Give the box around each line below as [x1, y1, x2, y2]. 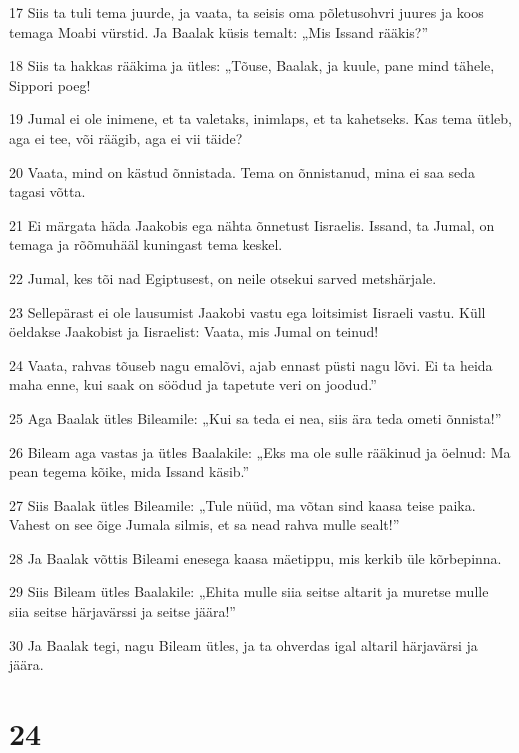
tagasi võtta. [9, 181, 86, 202]
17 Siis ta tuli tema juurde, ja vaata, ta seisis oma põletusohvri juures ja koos [9, 2, 484, 22]
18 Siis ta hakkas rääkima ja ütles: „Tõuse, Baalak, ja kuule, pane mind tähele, [9, 55, 495, 76]
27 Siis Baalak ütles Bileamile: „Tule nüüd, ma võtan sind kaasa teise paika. [9, 494, 476, 515]
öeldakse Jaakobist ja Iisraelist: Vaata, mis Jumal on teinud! [9, 321, 379, 342]
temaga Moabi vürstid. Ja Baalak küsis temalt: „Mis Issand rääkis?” [9, 21, 429, 42]
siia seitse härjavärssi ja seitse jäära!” [9, 601, 236, 622]
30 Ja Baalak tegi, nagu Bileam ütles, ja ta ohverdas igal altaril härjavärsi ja [9, 634, 478, 655]
